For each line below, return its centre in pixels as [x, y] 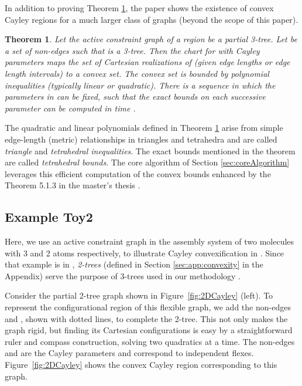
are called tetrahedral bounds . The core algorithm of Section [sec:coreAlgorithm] [147, 162]
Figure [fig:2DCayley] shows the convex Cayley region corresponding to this [141, 365]
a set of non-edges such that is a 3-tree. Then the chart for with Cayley [132, 50]
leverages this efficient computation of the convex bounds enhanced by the [138, 173]
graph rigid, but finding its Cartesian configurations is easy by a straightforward [149, 330]
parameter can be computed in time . [70, 108]
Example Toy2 [49, 217]
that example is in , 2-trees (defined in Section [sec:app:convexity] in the [134, 264]
